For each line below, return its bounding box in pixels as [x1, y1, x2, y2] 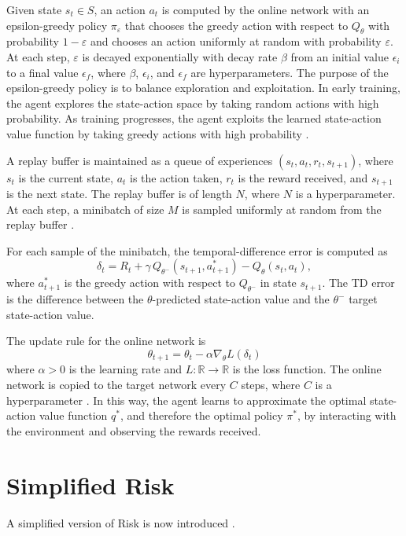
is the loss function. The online [232, 361, 382, 377]
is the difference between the [6, 291, 144, 307]
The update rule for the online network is [6, 332, 206, 349]
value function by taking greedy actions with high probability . [6, 125, 309, 141]
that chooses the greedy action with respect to [124, 17, 349, 33]
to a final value [6, 64, 79, 80]
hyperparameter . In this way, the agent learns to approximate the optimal [6, 391, 367, 408]
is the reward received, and [238, 169, 368, 185]
